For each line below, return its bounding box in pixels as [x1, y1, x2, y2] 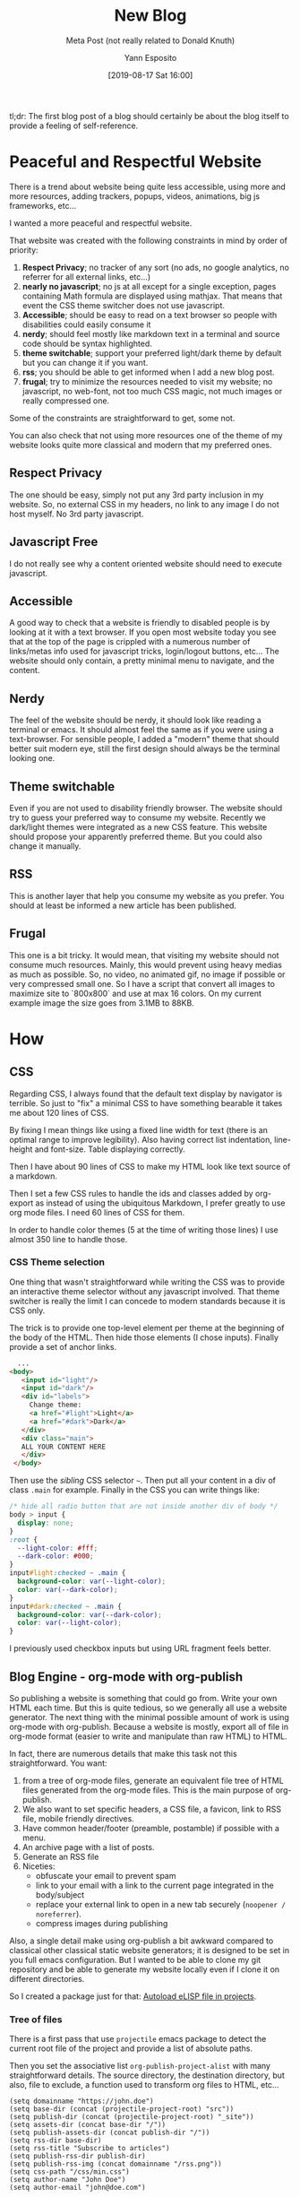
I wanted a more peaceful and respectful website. [9, 217, 193, 229]
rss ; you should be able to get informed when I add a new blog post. [21, 367, 275, 377]
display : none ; [17, 1518, 74, 1527]
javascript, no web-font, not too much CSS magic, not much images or [21, 385, 283, 396]
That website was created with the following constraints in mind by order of [9, 235, 288, 246]
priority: [9, 244, 39, 255]
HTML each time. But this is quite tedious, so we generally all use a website [9, 1702, 287, 1713]
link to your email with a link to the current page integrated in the [35, 1880, 275, 1891]
